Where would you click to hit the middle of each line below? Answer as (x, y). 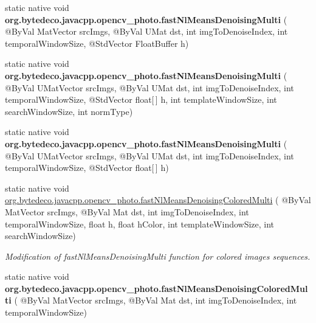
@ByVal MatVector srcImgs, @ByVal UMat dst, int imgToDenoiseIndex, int (146, 31)
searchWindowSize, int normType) (69, 111)
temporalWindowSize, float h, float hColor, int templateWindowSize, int (140, 224)
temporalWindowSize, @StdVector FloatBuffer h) (97, 43)
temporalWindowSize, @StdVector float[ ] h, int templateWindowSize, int (141, 99)
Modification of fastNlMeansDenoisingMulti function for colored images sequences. (158, 256)
